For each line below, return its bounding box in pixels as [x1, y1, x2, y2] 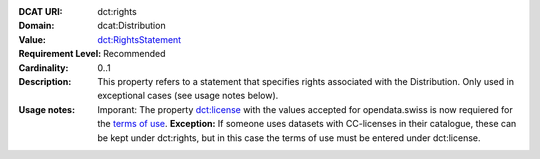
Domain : [18, 20, 55, 32]
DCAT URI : [18, 6, 64, 17]
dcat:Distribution [97, 20, 166, 32]
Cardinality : [18, 61, 69, 74]
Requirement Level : [18, 48, 102, 60]
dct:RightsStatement [97, 33, 182, 45]
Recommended [103, 48, 166, 60]
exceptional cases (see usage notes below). [97, 90, 279, 102]
